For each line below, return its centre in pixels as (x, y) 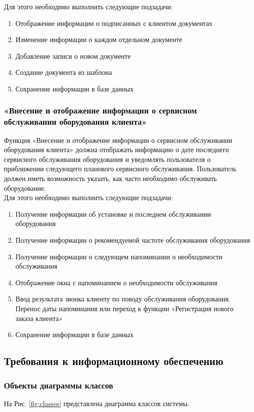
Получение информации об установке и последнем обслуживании (113, 214)
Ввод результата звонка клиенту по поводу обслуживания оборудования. (123, 299)
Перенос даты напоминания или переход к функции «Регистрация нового (124, 309)
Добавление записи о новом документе (73, 56)
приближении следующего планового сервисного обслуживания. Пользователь (120, 169)
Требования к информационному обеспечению (114, 361)
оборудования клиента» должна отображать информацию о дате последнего (116, 149)
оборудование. (25, 188)
